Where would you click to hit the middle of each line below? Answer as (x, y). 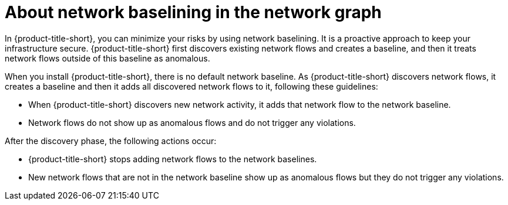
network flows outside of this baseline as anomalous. (107, 58)
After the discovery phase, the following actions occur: (111, 141)
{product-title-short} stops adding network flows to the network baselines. (173, 159)
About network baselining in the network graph (193, 12)
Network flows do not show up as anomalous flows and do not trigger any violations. (192, 122)
